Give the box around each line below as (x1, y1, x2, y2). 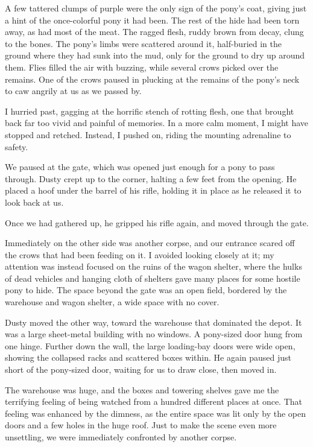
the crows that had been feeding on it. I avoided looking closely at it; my (5, 248, 274, 261)
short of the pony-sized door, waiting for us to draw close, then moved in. (5, 363, 277, 376)
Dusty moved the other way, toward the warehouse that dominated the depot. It (5, 315, 302, 328)
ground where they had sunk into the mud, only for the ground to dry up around (5, 49, 305, 62)
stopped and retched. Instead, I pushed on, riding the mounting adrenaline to (5, 128, 291, 141)
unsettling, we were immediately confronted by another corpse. (5, 431, 237, 443)
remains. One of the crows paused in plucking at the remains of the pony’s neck (5, 72, 300, 85)
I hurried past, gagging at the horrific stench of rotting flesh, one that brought (5, 104, 294, 117)
